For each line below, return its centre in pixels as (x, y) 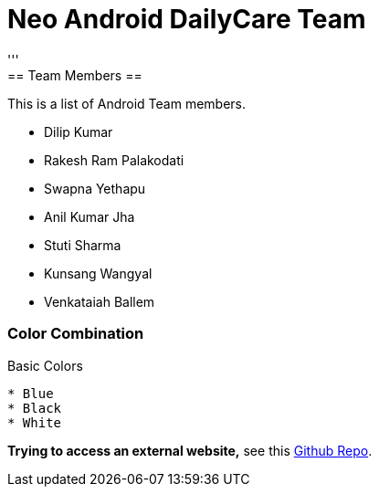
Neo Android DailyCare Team (187, 19)
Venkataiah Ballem (100, 301)
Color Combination (76, 334)
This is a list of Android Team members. (127, 103)
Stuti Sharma (83, 245)
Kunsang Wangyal (98, 273)
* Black (35, 408)
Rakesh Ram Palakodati (114, 160)
